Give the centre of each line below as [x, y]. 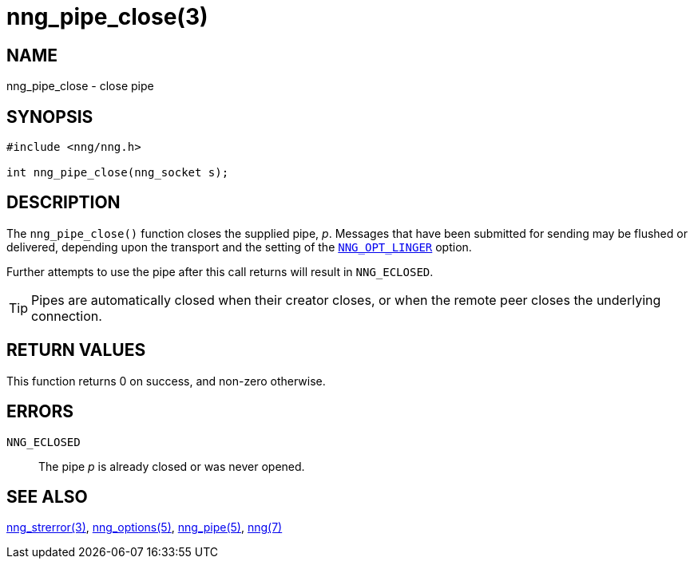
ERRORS [40, 412]
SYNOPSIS [50, 117]
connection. [67, 316]
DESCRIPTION [63, 203]
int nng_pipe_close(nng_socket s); [118, 173]
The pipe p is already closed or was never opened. [172, 466]
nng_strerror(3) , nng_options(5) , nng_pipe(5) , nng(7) [145, 527]
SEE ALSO [47, 496]
